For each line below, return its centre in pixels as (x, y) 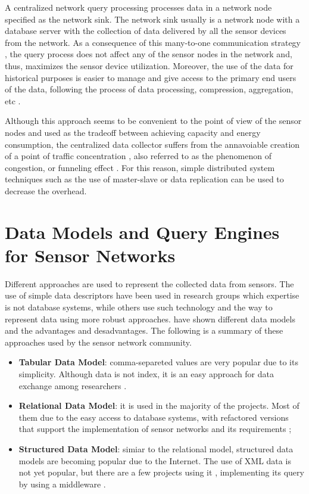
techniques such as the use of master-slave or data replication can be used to (144, 179)
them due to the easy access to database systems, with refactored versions (154, 417)
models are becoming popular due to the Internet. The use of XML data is (155, 460)
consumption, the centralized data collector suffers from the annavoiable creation (152, 144)
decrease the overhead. (46, 190)
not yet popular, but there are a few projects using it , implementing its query (161, 472)
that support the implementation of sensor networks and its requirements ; (155, 429)
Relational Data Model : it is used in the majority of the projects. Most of (159, 406)
